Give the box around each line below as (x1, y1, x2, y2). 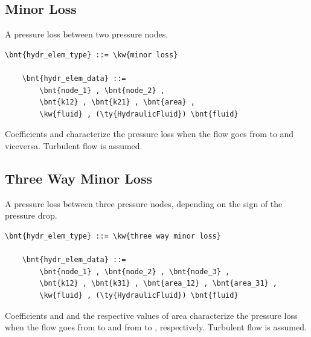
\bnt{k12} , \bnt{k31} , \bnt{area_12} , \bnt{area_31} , (39, 279, 278, 288)
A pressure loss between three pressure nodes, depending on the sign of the (5, 197, 283, 210)
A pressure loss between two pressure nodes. (5, 28, 168, 40)
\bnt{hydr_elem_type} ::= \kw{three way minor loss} (5, 231, 221, 240)
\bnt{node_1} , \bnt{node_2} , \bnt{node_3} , (39, 267, 230, 276)
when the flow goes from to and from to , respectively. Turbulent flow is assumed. (5, 321, 307, 333)
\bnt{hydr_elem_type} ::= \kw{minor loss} (5, 50, 178, 59)
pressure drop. (5, 209, 57, 222)
